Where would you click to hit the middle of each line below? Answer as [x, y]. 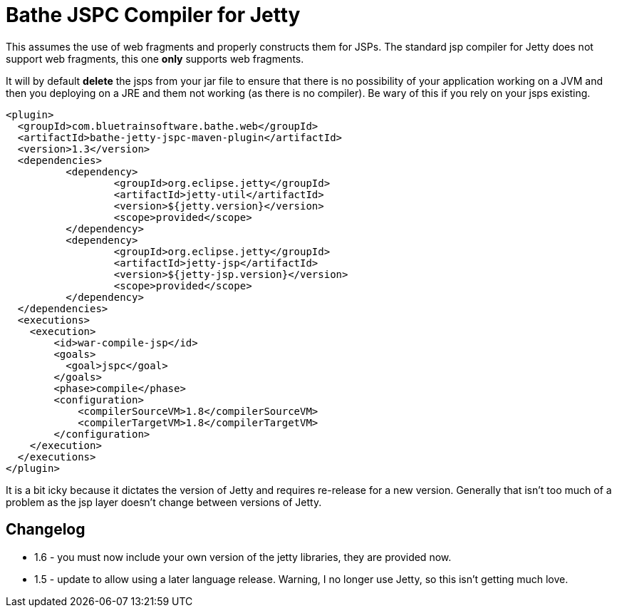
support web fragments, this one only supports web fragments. [155, 58]
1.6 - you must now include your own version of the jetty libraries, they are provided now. [243, 557]
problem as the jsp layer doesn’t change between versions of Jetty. [164, 502]
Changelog [46, 530]
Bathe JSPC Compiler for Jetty [153, 15]
